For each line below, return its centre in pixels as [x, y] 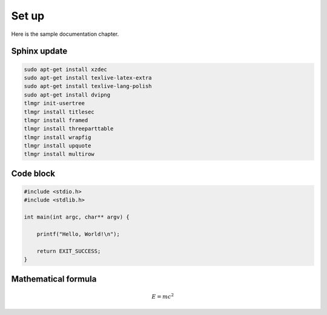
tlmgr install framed [56, 120]
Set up [28, 16]
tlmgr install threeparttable [69, 129]
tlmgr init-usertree [54, 103]
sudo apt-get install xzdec [65, 69]
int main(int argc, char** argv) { [77, 217]
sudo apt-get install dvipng [67, 95]
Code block [33, 173]
